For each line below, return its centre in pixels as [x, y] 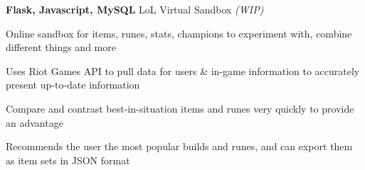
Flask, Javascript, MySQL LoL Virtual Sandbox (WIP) [135, 9]
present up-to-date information [73, 85]
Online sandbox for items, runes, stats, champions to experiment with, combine [179, 33]
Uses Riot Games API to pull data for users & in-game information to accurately [183, 70]
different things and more [61, 47]
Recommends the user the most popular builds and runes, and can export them [179, 146]
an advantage [35, 122]
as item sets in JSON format [68, 160]
